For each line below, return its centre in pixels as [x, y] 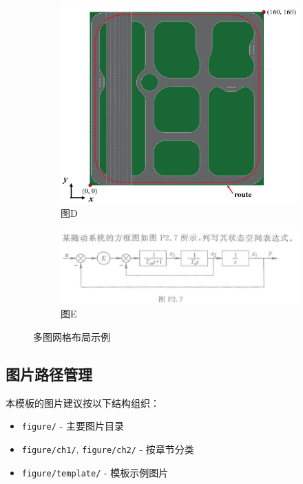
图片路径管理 [49, 373]
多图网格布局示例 [72, 336]
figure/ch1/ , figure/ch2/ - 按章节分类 [108, 449]
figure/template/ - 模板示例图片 [95, 472]
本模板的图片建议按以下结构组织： [83, 402]
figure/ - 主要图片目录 [73, 426]
